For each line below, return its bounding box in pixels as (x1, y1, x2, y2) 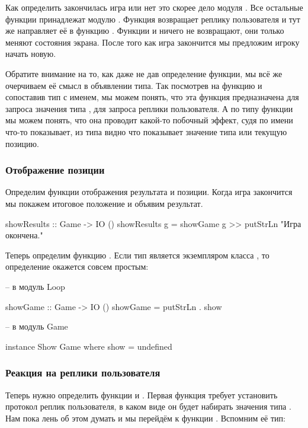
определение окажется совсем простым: (5, 260, 149, 273)
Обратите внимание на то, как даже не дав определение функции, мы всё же (5, 67, 283, 79)
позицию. (5, 137, 39, 149)
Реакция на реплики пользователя (5, 365, 161, 380)
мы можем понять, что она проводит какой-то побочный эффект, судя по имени (5, 114, 293, 126)
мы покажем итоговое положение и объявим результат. (5, 197, 203, 209)
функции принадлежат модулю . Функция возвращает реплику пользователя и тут (5, 12, 300, 25)
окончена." (5, 229, 43, 241)
